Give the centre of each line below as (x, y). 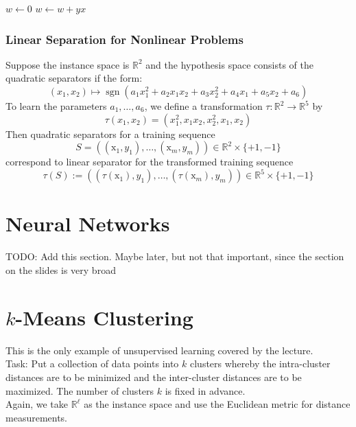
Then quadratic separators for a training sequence (110, 134)
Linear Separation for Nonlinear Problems (124, 39)
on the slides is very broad (61, 270)
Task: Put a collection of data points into (92, 363)
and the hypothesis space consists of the (229, 64)
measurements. (37, 417)
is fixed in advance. (205, 390)
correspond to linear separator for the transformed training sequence (150, 162)
